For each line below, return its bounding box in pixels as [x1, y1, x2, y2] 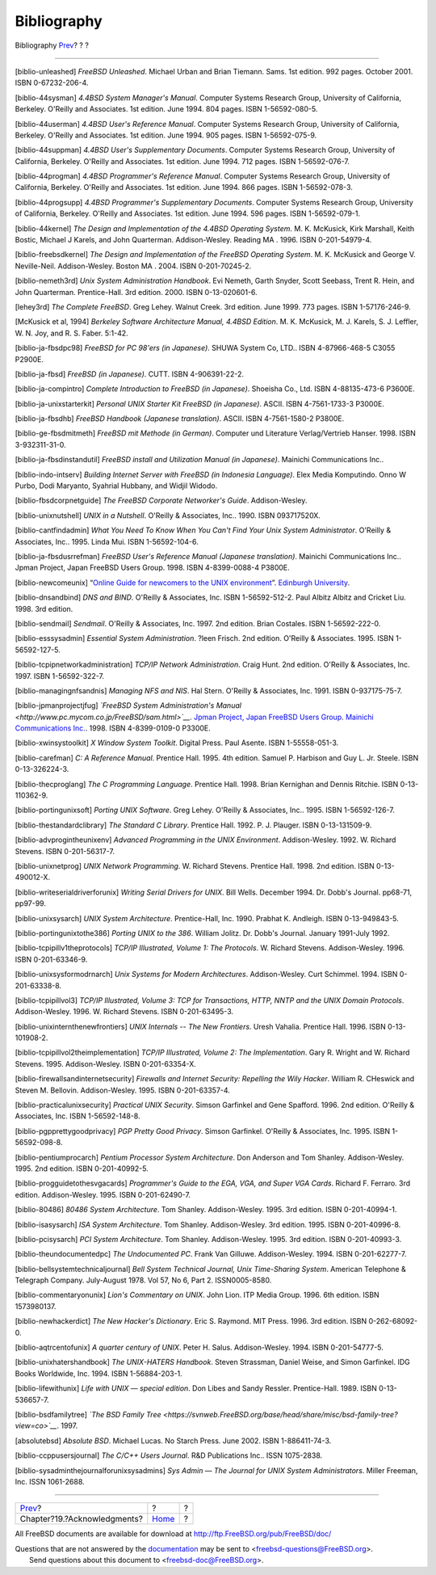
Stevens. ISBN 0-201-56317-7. [15, 846, 115, 856]
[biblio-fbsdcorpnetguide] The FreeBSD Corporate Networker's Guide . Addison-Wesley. [15, 495, 308, 505]
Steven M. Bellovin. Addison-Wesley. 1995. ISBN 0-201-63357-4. [15, 1085, 230, 1095]
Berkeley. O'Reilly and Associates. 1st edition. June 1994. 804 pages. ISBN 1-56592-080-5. [15, 104, 318, 114]
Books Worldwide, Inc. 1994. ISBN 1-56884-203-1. [15, 1368, 183, 1378]
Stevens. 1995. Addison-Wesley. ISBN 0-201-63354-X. [15, 1059, 197, 1068]
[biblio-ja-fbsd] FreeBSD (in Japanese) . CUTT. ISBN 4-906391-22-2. [15, 368, 244, 379]
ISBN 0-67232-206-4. [15, 78, 89, 88]
